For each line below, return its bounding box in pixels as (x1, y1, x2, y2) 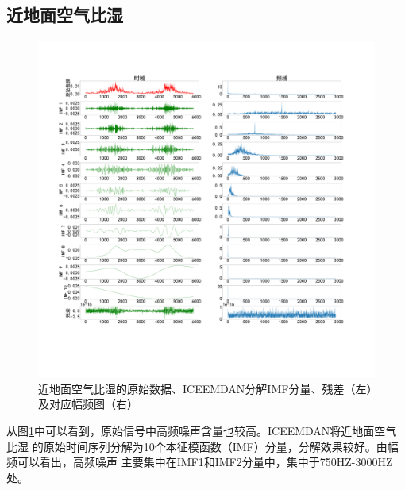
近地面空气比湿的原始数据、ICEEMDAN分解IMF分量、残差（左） (38, 380, 372, 396)
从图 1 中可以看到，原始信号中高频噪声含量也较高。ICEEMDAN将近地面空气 (6, 422, 397, 438)
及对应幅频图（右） (38, 395, 138, 412)
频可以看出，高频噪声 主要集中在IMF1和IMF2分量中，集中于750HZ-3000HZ (6, 453, 393, 470)
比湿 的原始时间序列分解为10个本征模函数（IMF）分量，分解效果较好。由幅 (6, 438, 399, 454)
